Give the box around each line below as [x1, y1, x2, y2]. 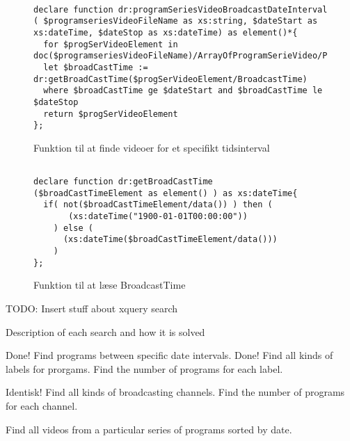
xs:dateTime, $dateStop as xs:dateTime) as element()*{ [33, 27, 298, 38]
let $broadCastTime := [43, 62, 148, 72]
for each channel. [6, 398, 78, 412]
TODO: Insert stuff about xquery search [6, 300, 178, 315]
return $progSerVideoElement [43, 109, 178, 119]
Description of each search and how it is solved [6, 324, 205, 339]
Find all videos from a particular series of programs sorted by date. [6, 422, 292, 436]
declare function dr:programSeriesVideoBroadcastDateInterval [33, 4, 328, 15]
